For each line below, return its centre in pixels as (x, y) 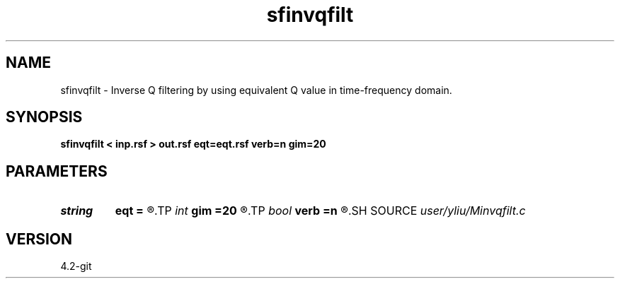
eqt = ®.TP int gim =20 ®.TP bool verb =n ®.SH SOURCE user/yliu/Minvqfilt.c (320, 211)
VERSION (39, 239)
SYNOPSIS (44, 117)
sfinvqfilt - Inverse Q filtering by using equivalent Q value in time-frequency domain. (256, 90)
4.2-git (76, 266)
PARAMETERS (57, 171)
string (77, 211)
